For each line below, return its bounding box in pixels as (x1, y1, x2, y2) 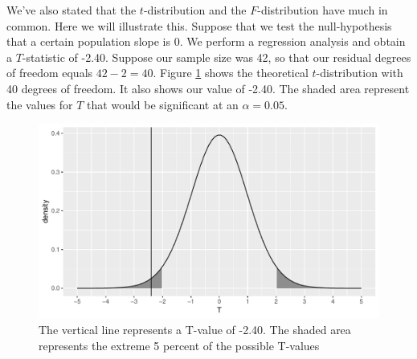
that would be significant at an (87, 96, 239, 112)
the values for (6, 96, 73, 112)
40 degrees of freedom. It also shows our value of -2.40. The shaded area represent (6, 80, 410, 96)
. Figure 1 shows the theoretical (153, 64, 309, 81)
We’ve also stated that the (6, 2, 137, 18)
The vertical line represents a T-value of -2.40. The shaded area (39, 320, 351, 337)
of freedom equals (6, 64, 93, 81)
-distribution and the (143, 2, 247, 18)
